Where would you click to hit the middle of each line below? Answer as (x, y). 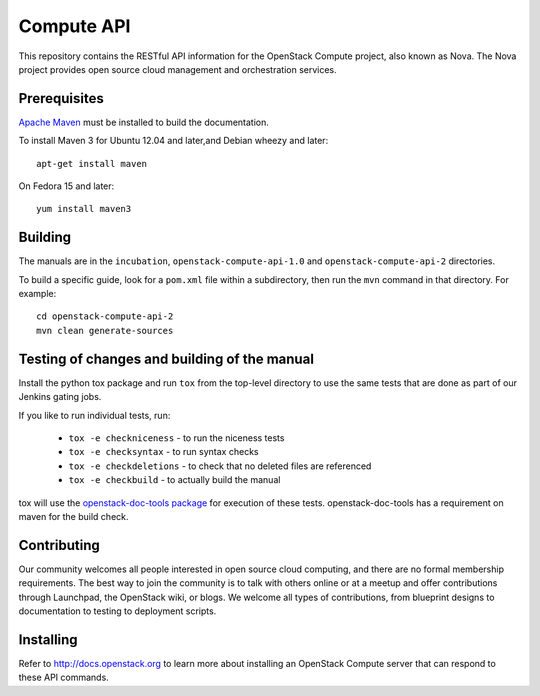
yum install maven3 (84, 209)
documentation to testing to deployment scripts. (117, 611)
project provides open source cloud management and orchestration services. (177, 69)
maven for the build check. (73, 516)
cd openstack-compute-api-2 (105, 316)
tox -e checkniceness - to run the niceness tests (176, 437)
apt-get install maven (92, 163)
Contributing (59, 545)
